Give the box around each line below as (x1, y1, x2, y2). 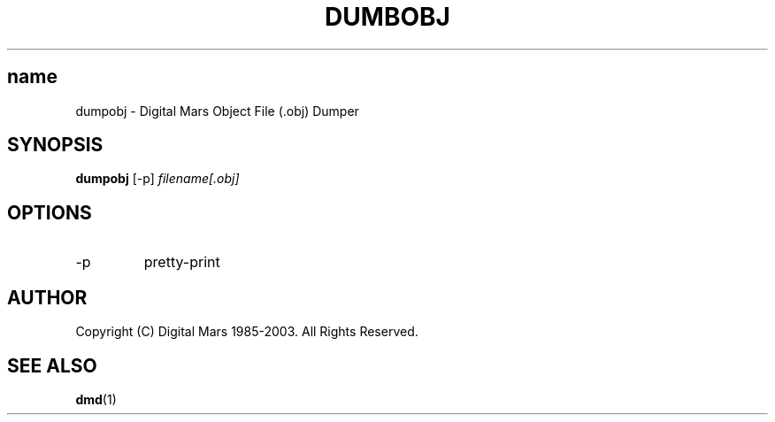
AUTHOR (7, 286, 88, 309)
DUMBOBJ (325, 2, 450, 32)
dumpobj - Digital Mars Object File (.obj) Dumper (75, 103, 359, 119)
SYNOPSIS (7, 134, 104, 157)
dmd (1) (75, 391, 117, 407)
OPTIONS (7, 201, 92, 224)
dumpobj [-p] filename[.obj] (75, 171, 240, 187)
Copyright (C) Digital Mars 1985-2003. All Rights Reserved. (75, 324, 418, 340)
